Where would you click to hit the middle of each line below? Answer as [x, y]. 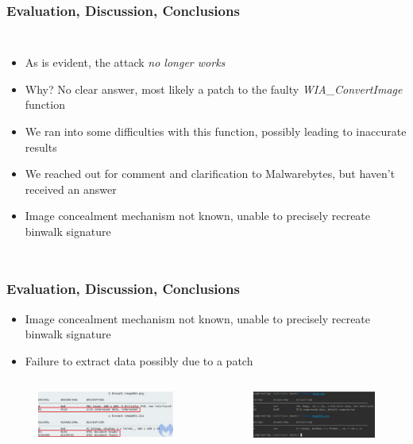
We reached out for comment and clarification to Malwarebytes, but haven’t [210, 174]
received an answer [71, 189]
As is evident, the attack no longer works [125, 62]
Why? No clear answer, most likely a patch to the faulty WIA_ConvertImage [214, 89]
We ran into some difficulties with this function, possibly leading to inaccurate [216, 131]
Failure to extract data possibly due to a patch [139, 360]
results [41, 147]
